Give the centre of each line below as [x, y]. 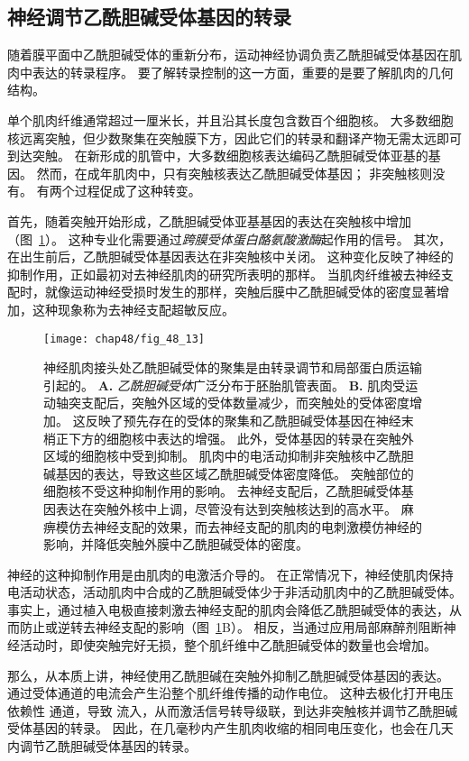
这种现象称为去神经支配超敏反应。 [133, 309]
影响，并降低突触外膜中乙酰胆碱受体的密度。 [176, 544]
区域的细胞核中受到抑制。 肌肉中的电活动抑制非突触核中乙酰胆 [229, 456]
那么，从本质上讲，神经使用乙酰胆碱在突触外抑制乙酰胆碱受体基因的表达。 [228, 675]
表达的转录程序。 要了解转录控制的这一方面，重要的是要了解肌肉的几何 [243, 72]
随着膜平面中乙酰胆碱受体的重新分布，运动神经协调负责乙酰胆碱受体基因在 [228, 55]
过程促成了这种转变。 [138, 191]
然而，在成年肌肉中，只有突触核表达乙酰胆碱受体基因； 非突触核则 [234, 173]
